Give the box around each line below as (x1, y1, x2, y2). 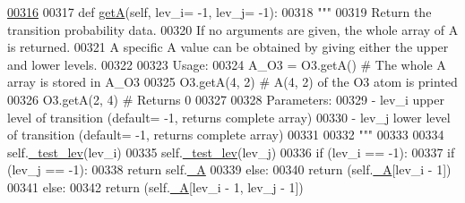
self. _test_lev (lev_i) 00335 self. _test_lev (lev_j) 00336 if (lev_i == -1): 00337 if (7, 142, 455, 161)
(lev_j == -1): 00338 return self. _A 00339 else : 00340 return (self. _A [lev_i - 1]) (7, 160, 452, 179)
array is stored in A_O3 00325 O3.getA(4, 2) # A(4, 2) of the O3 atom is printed (7, 72, 458, 91)
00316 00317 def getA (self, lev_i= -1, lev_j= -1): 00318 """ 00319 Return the (7, 3, 432, 21)
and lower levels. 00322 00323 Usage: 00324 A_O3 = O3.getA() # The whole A (7, 55, 446, 73)
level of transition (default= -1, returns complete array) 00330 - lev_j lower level (7, 107, 451, 126)
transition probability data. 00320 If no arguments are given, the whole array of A (7, 20, 459, 38)
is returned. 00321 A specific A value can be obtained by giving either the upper (7, 38, 449, 56)
